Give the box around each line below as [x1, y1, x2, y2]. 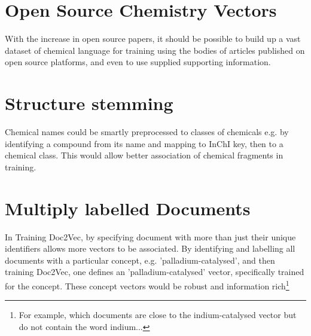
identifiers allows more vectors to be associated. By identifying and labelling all [5, 242, 295, 255]
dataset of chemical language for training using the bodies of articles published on [5, 44, 305, 56]
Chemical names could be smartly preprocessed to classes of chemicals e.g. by [5, 126, 289, 138]
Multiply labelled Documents [5, 196, 251, 220]
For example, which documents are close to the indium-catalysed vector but [19, 308, 297, 321]
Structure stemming [5, 91, 173, 115]
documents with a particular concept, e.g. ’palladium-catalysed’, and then [5, 253, 275, 266]
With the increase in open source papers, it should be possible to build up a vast [5, 32, 301, 45]
